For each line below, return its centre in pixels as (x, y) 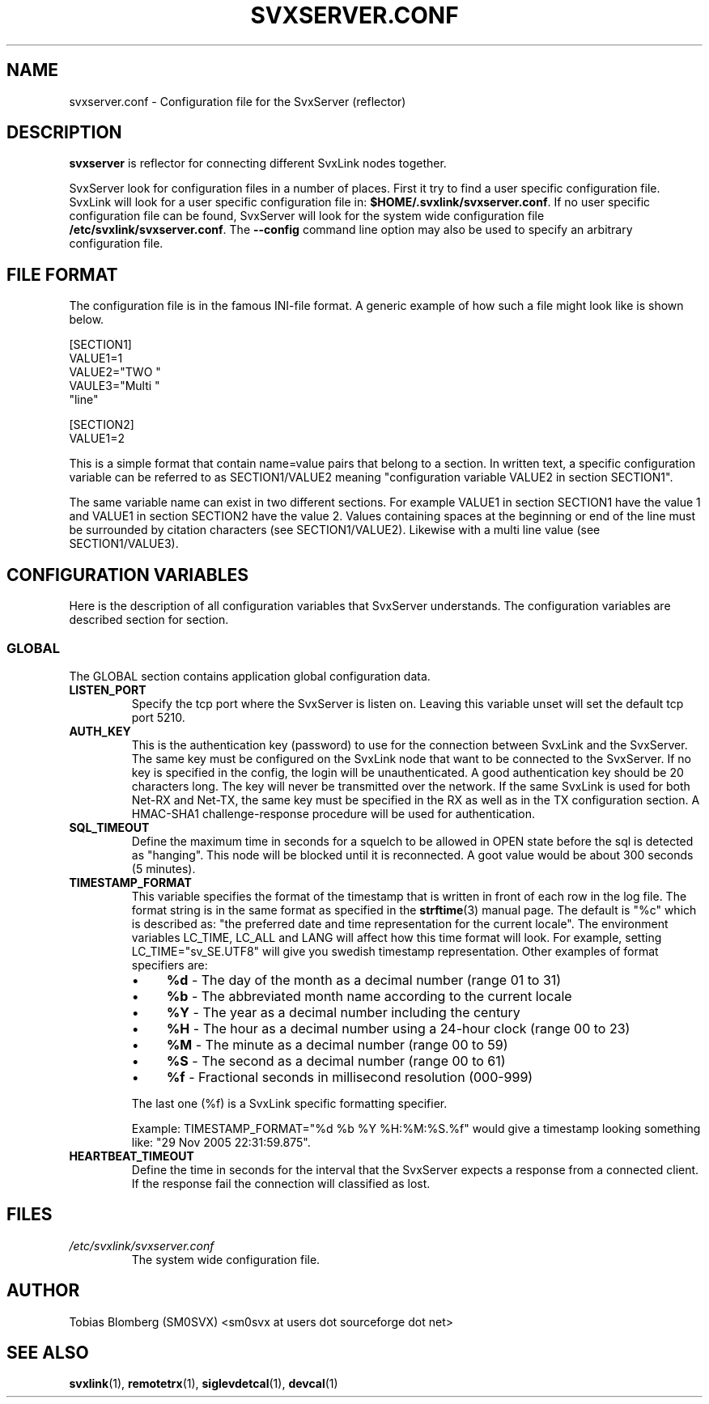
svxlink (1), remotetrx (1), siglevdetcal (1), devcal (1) (204, 1384)
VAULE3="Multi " (115, 386)
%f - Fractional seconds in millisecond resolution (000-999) (350, 1077)
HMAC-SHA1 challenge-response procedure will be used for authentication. (333, 813)
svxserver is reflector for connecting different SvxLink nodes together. (258, 163)
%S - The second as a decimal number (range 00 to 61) (336, 1060)
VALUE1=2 (97, 439)
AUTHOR (43, 1291)
